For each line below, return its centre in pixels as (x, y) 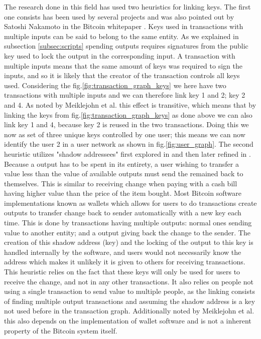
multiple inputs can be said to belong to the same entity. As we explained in (121, 36)
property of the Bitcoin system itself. (61, 330)
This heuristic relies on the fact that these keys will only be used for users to (122, 272)
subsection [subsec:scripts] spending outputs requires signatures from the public (126, 46)
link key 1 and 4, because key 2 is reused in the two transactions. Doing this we (126, 124)
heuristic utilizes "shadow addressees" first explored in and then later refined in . (127, 153)
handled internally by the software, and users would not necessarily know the (123, 252)
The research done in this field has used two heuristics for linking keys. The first (127, 7)
